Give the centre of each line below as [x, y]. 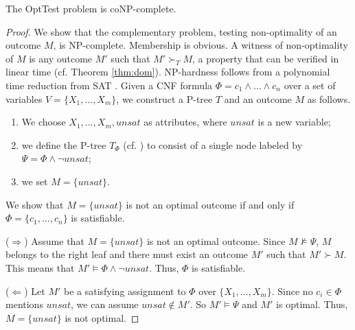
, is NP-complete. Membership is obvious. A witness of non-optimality [201, 45]
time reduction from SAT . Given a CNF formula [109, 85]
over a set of [310, 85]
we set [35, 181]
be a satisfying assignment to [125, 291]
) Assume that [54, 240]
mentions [24, 304]
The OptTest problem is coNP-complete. [91, 8]
